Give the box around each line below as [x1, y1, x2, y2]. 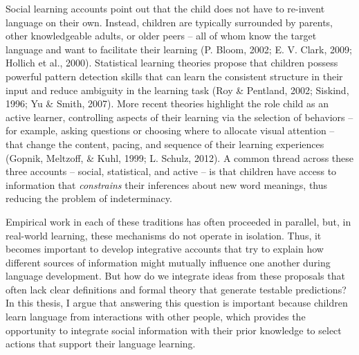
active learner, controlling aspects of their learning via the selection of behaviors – [6, 109, 353, 124]
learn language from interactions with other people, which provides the [6, 309, 306, 324]
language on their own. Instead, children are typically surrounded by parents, [6, 15, 333, 29]
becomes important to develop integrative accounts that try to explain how [6, 242, 324, 256]
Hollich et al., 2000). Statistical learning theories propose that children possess [6, 55, 338, 70]
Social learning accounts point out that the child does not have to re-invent [6, 1, 325, 15]
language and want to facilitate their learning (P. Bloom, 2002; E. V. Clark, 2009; [6, 42, 352, 56]
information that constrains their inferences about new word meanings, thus [6, 177, 328, 192]
